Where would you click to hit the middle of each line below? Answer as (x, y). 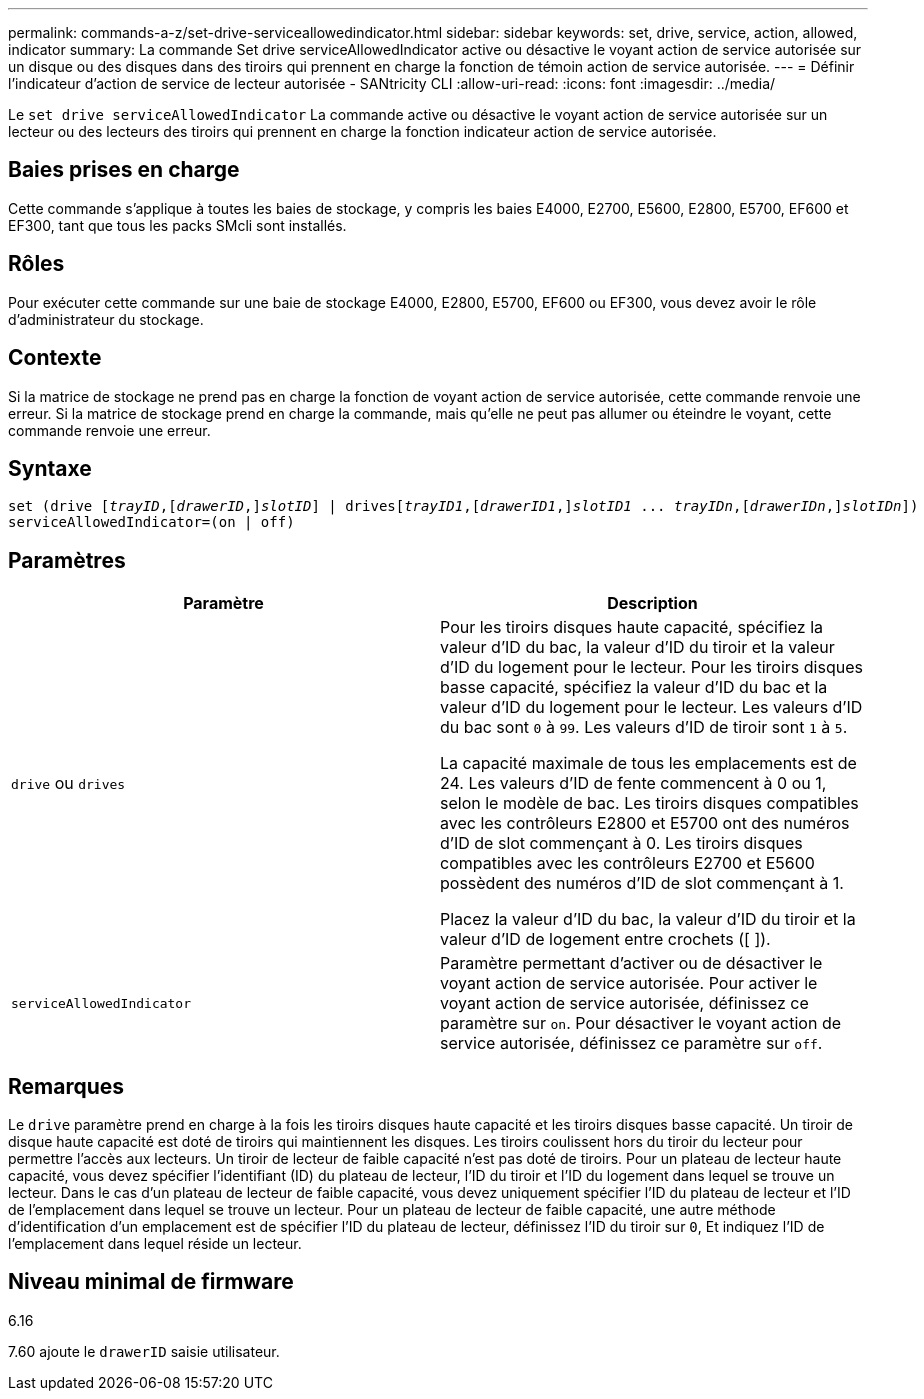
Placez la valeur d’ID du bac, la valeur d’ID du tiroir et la (648, 919)
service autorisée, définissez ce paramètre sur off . (631, 1043)
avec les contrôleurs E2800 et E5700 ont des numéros (645, 823)
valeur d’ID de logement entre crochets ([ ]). (605, 939)
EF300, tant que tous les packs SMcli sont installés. (177, 225)
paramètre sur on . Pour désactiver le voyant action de (641, 1023)
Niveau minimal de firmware (151, 1282)
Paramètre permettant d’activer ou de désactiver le (631, 963)
